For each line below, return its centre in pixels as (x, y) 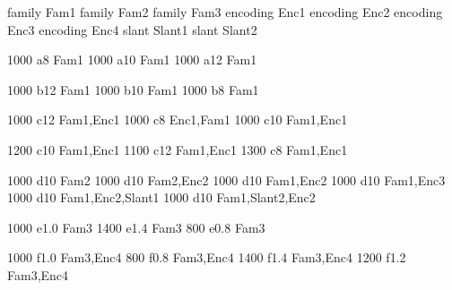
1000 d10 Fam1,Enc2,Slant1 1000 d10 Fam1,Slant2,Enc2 (161, 197)
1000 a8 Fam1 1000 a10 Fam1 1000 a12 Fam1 (132, 60)
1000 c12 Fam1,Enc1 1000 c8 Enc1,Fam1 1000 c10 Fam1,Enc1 (178, 119)
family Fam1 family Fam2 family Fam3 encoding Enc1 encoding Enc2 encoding (225, 12)
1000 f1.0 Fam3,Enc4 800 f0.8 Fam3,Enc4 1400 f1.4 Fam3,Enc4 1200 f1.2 (207, 257)
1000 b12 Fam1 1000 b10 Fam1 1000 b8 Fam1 (133, 89)
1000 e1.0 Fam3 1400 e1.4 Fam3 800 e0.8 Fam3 (136, 227)
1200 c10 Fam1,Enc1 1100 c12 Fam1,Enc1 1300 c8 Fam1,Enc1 (178, 149)
